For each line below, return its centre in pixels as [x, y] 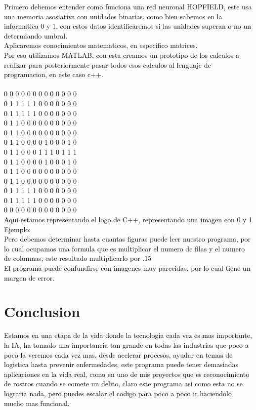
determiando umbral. [36, 35]
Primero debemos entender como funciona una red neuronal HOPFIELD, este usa [128, 6]
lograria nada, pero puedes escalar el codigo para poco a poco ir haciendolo [118, 393]
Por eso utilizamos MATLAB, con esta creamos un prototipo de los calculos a [122, 55]
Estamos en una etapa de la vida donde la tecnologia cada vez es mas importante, [128, 335]
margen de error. [29, 277]
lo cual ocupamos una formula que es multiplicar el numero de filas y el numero [125, 248]
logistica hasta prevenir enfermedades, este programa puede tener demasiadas [121, 364]
